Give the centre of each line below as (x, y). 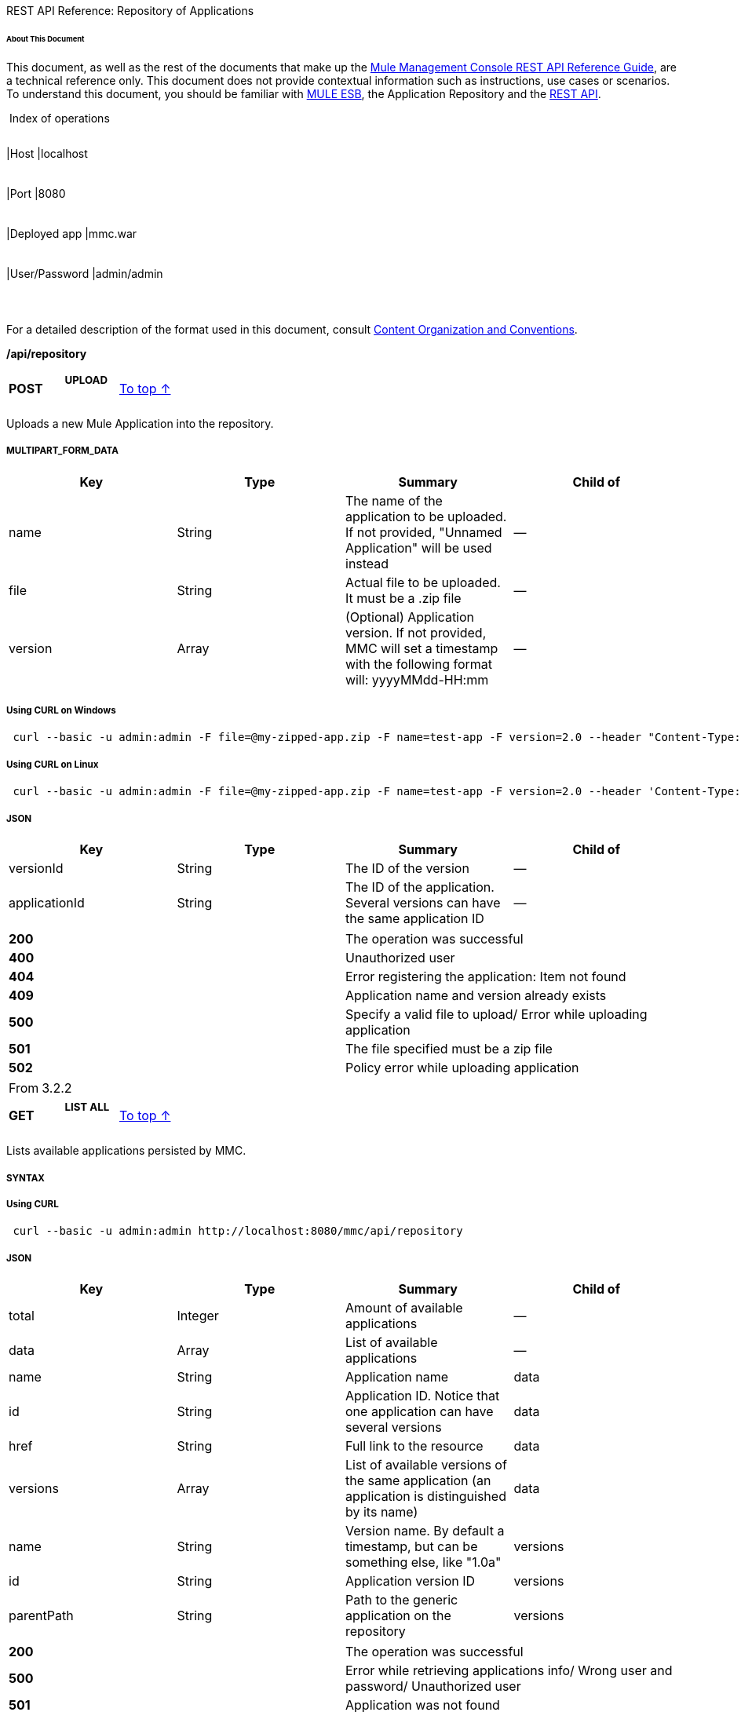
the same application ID (415, 918)
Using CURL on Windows (61, 711)
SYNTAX (26, 1178)
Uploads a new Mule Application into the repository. (140, 423)
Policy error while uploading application (462, 1067)
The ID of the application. (420, 887)
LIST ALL (87, 1106)
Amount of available (404, 1308)
